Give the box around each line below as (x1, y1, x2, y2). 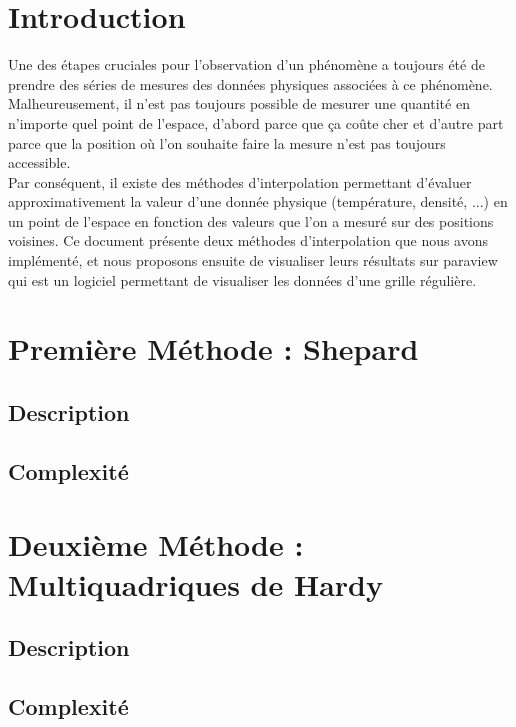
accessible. (8, 152, 71, 173)
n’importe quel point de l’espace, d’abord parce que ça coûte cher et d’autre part (8, 112, 504, 133)
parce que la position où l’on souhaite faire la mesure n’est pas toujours (8, 132, 446, 153)
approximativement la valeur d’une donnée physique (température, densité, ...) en (8, 191, 508, 212)
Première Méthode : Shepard (8, 328, 419, 369)
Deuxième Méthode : (8, 524, 304, 565)
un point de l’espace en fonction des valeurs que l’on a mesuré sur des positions (8, 210, 494, 231)
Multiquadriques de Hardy (8, 563, 383, 604)
